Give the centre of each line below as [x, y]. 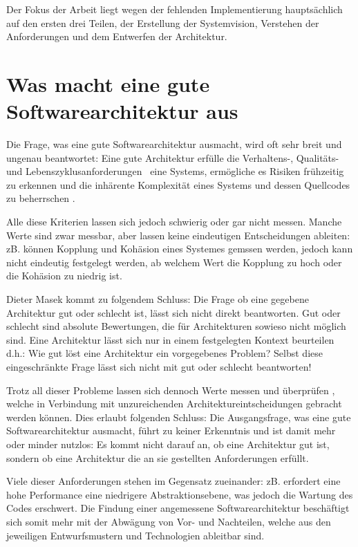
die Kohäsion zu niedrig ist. [64, 276]
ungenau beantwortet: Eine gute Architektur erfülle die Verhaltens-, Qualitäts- [173, 157]
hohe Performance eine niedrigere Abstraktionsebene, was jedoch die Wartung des [180, 494]
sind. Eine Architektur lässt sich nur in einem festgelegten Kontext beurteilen [170, 339]
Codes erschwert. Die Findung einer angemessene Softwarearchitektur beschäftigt [178, 508]
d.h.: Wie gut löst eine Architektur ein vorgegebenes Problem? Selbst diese [164, 353]
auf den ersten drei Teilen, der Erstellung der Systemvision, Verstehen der [163, 22]
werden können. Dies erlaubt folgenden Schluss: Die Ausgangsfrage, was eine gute [179, 417]
